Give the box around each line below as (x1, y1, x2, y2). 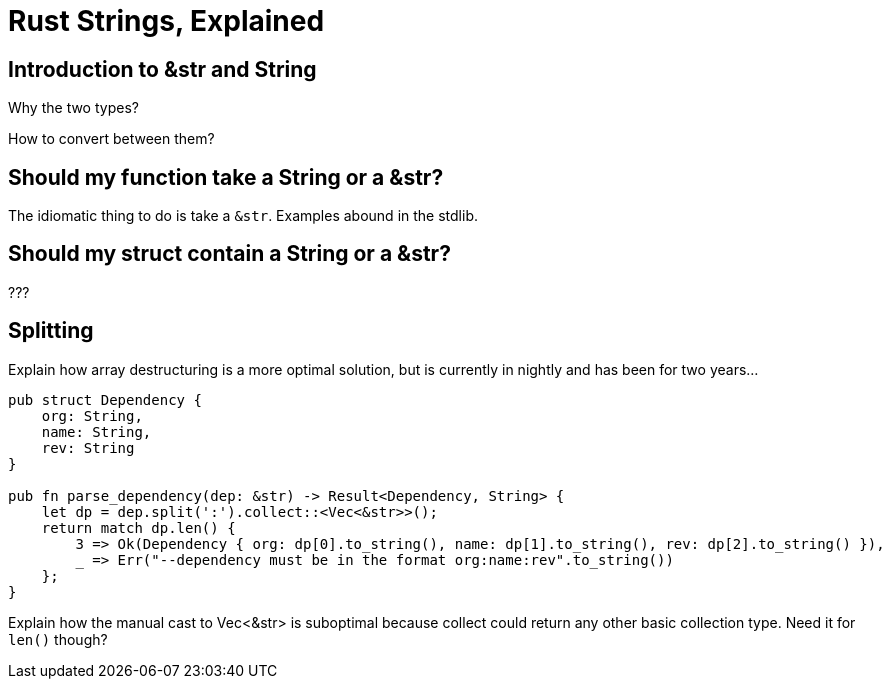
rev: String (41, 439, 135, 456)
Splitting (8, 318, 94, 344)
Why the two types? (8, 99, 139, 117)
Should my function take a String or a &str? (8, 164, 444, 190)
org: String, (41, 407, 143, 424)
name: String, (41, 423, 152, 440)
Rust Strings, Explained (8, 4, 325, 38)
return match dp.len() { (41, 519, 236, 536)
